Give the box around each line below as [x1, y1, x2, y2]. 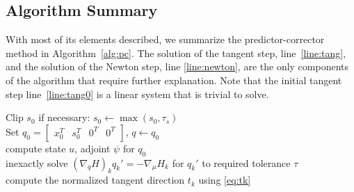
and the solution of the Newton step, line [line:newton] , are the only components [6, 59, 349, 74]
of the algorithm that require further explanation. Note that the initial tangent [6, 72, 342, 87]
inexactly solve [6, 155, 68, 170]
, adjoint [74, 141, 111, 155]
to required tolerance [202, 155, 291, 170]
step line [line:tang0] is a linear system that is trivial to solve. [6, 86, 269, 101]
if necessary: [38, 110, 90, 125]
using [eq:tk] [198, 173, 251, 187]
